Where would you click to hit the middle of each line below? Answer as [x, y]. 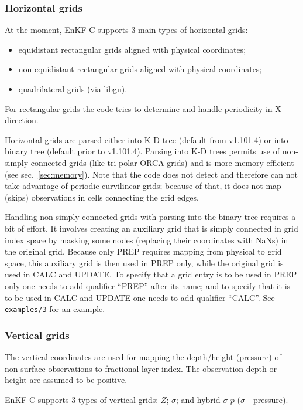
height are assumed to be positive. [66, 380]
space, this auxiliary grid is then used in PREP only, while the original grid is [144, 262]
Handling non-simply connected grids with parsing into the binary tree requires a [150, 217]
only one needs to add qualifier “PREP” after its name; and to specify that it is [148, 285]
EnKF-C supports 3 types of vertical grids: [82, 399]
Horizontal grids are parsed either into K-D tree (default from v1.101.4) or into [147, 139]
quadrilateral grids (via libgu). [73, 89]
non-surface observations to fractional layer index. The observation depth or [141, 368]
